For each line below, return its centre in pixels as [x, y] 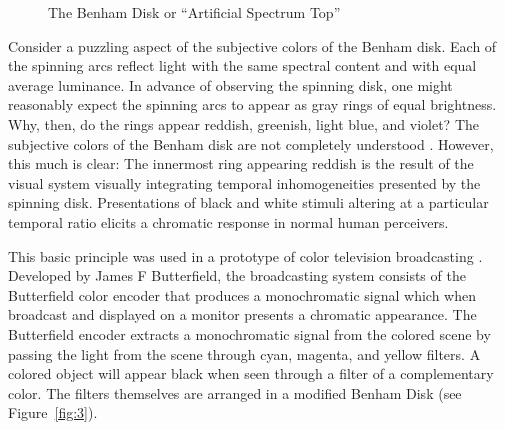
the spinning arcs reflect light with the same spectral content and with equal [242, 65]
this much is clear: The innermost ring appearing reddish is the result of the [241, 163]
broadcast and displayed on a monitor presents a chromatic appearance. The [242, 314]
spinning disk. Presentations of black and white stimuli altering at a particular [248, 202]
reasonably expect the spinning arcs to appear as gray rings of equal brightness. [252, 104]
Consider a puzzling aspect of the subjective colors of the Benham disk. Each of [252, 45]
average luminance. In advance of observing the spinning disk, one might [230, 84]
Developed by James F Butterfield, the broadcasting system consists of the [237, 275]
